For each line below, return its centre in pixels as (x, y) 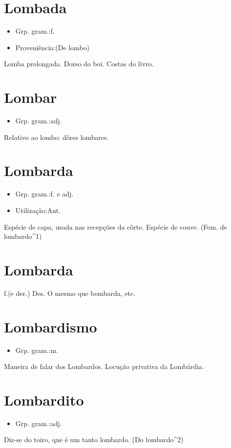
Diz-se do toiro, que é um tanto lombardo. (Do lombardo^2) (94, 439)
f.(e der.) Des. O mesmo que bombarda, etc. (70, 293)
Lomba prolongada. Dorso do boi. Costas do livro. (79, 64)
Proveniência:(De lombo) (52, 47)
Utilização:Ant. (38, 210)
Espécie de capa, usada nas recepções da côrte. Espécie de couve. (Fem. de (115, 226)
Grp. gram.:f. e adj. (44, 194)
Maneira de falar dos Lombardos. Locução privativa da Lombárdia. (104, 366)
